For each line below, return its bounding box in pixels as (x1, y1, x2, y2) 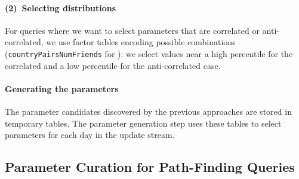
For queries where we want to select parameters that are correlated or (5, 24, 260, 36)
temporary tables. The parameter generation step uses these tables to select (5, 117, 282, 129)
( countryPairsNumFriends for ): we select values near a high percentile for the (5, 47, 293, 59)
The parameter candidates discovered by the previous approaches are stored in (5, 105, 292, 118)
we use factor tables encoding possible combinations (46, 36, 236, 48)
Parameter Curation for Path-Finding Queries (5, 158, 295, 176)
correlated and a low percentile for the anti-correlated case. (5, 59, 221, 71)
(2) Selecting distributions (5, 1, 116, 14)
